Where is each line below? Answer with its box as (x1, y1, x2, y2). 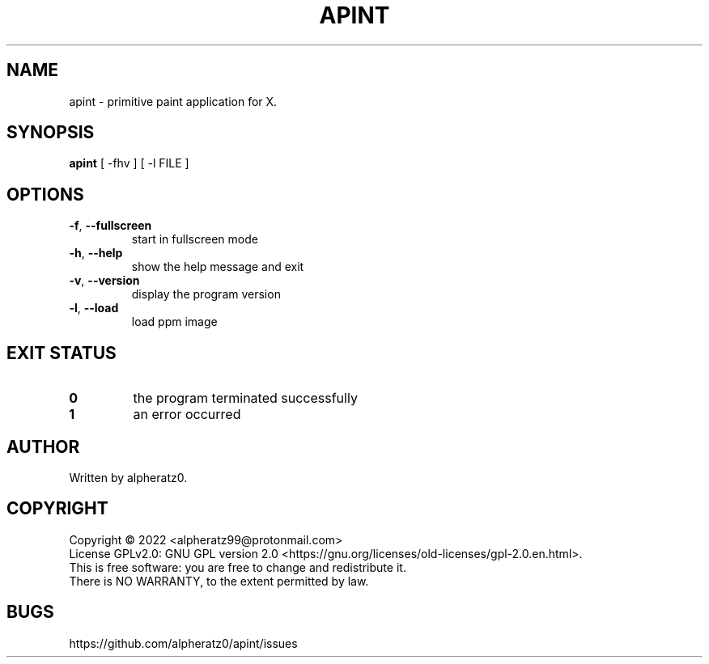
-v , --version (69, 273, 140, 288)
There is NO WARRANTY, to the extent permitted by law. (69, 573, 369, 588)
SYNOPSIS (6, 122, 95, 143)
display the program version (131, 287, 281, 302)
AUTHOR (6, 436, 80, 457)
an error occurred (133, 406, 241, 423)
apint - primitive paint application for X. (69, 94, 278, 108)
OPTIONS (6, 184, 84, 205)
